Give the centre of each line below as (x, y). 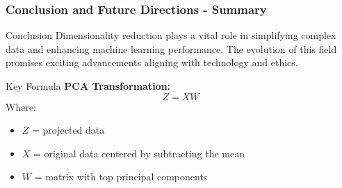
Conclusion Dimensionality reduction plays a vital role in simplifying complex (171, 35)
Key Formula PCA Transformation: (88, 86)
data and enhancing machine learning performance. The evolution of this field (171, 48)
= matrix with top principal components (121, 177)
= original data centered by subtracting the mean (139, 153)
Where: (21, 106)
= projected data (68, 130)
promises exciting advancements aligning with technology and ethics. (152, 62)
